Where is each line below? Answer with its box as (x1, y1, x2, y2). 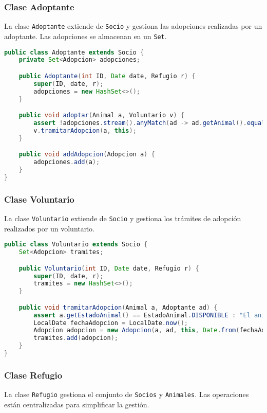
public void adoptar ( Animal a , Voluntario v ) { (18, 112, 184, 119)
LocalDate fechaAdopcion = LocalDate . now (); (33, 319, 188, 327)
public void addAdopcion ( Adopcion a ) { (18, 151, 155, 158)
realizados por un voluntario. (4, 223, 95, 234)
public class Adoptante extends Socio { (4, 48, 144, 56)
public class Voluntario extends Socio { (4, 241, 148, 248)
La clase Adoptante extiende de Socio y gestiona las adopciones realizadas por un (4, 21, 262, 31)
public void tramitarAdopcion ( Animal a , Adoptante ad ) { (18, 303, 218, 311)
